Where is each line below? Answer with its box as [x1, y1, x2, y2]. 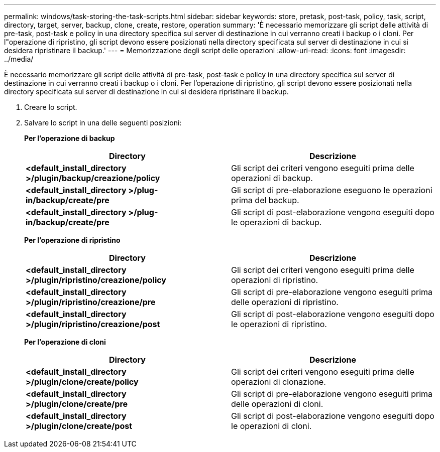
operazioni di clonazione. [231, 377, 326, 387]
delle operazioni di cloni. [231, 399, 323, 409]
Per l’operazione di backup [24, 134, 115, 142]
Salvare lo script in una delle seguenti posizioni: [24, 118, 182, 127]
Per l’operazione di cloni [24, 338, 106, 346]
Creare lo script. [24, 103, 77, 111]
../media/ [4, 55, 34, 63]
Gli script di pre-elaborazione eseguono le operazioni [231, 185, 432, 195]
